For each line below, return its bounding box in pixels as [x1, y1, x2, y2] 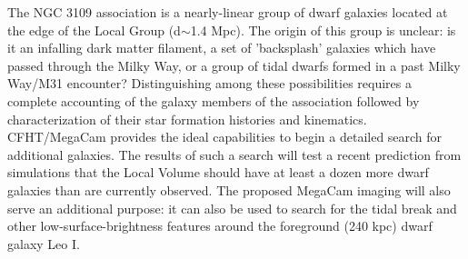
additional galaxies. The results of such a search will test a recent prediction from [7, 144, 462, 164]
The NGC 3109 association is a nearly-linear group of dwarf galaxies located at [7, 3, 448, 21]
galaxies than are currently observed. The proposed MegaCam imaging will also [7, 180, 451, 199]
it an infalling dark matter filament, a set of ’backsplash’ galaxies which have [7, 38, 436, 57]
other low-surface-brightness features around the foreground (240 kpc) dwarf [7, 216, 433, 235]
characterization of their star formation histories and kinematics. [7, 109, 367, 128]
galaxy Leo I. [7, 234, 80, 253]
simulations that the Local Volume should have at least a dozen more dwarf [7, 163, 429, 182]
